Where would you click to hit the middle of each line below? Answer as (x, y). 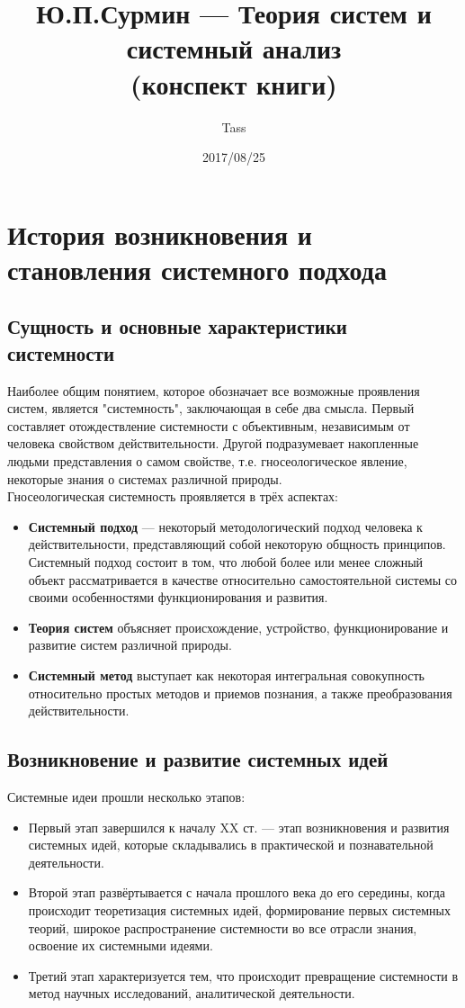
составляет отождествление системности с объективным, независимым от (209, 425)
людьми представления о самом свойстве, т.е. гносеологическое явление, (207, 461)
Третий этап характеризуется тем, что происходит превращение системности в (243, 975)
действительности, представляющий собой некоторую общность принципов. (237, 544)
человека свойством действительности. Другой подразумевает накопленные (213, 443)
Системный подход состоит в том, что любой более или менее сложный (226, 562)
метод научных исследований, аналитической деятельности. (192, 993)
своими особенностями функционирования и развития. (178, 597)
